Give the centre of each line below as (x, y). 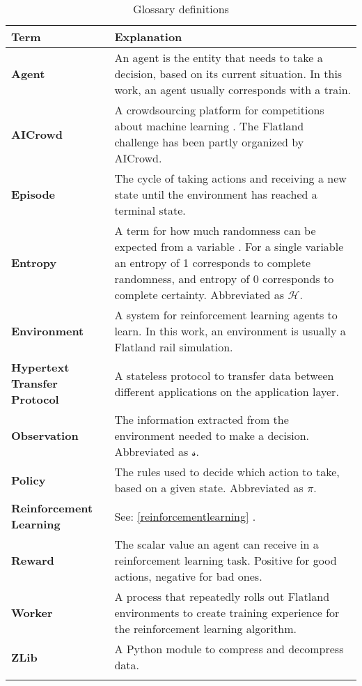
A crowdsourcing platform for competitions (219, 110)
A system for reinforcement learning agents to (226, 315)
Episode (33, 194)
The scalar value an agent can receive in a (217, 544)
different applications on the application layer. (227, 391)
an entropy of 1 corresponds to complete (213, 262)
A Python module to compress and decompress (229, 649)
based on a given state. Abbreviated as (209, 488)
